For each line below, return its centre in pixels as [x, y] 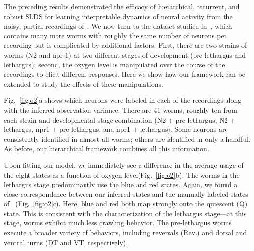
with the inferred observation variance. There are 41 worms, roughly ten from [121, 110]
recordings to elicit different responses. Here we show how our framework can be [125, 74]
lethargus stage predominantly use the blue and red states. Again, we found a [121, 184]
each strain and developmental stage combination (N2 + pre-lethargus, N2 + [120, 119]
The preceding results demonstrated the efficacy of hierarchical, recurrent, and [122, 6]
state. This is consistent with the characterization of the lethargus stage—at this [125, 213]
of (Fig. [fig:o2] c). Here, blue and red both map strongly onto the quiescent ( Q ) [126, 204]
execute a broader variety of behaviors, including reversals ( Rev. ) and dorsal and [126, 233]
